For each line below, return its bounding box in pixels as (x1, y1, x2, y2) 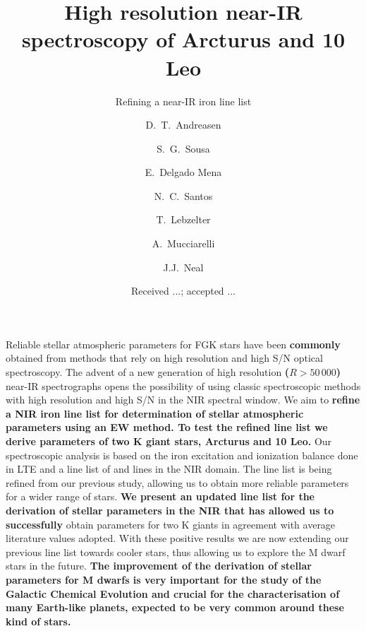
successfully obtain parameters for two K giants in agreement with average (6, 517, 336, 531)
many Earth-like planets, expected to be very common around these (6, 600, 344, 615)
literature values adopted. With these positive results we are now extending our (6, 531, 349, 546)
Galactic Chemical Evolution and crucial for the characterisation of (6, 586, 340, 601)
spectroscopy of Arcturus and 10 (21, 25, 346, 54)
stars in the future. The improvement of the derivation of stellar (6, 558, 312, 573)
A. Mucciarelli (152, 236, 215, 251)
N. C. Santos (154, 188, 213, 203)
